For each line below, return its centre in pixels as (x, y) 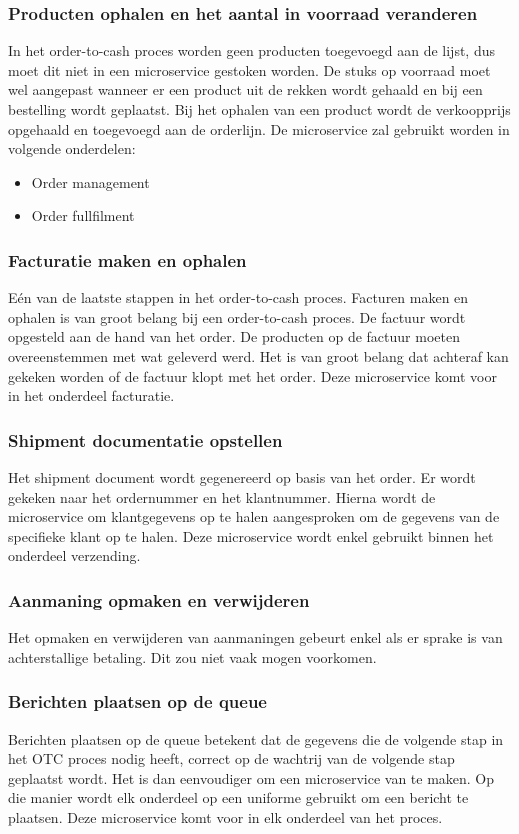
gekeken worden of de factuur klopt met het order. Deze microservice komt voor (252, 375)
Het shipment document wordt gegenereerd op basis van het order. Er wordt (242, 476)
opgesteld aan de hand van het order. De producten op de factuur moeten (234, 336)
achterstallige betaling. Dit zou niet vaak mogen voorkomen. (192, 656)
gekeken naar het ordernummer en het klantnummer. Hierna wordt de (222, 496)
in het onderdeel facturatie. (91, 395)
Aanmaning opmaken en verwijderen (159, 599)
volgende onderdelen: (72, 148)
